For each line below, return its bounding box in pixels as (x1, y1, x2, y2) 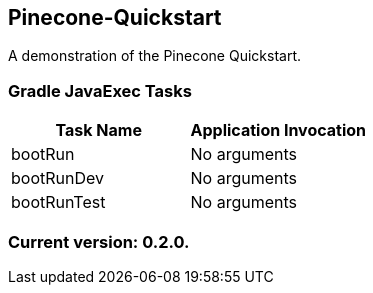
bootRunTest (11, 192, 106, 213)
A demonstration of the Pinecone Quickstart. (8, 47, 301, 65)
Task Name (55, 120, 142, 141)
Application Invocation (190, 120, 367, 141)
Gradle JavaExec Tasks (8, 80, 192, 101)
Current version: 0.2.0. (8, 231, 190, 252)
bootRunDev (11, 168, 104, 189)
